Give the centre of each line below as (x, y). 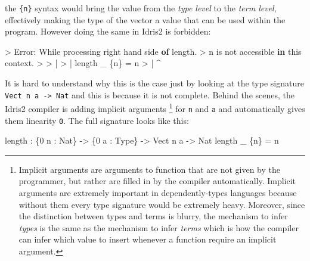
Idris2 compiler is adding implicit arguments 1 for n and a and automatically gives (155, 108)
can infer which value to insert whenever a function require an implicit (148, 239)
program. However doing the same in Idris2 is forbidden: (108, 31)
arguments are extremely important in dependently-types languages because (158, 193)
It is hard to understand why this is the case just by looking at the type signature (154, 83)
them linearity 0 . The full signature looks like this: (97, 120)
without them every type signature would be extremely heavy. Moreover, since (162, 204)
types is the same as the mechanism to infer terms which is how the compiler (159, 227)
